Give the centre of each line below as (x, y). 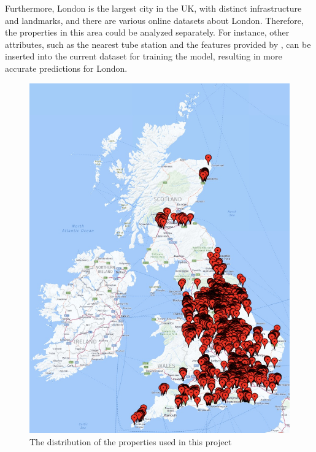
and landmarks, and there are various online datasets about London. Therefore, (154, 20)
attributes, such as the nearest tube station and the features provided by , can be (158, 44)
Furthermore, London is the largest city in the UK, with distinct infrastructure (153, 8)
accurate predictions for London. (66, 68)
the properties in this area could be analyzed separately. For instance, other (147, 32)
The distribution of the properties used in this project (131, 441)
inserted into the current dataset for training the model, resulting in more (144, 56)
